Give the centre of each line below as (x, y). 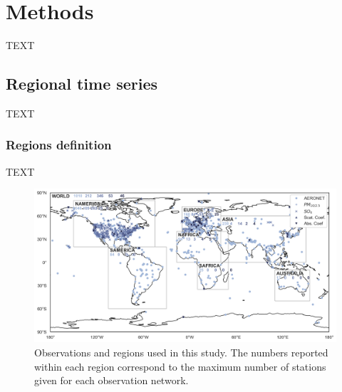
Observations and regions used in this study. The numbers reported (181, 353)
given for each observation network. (112, 380)
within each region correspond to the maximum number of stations (180, 366)
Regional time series (82, 84)
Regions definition (59, 145)
